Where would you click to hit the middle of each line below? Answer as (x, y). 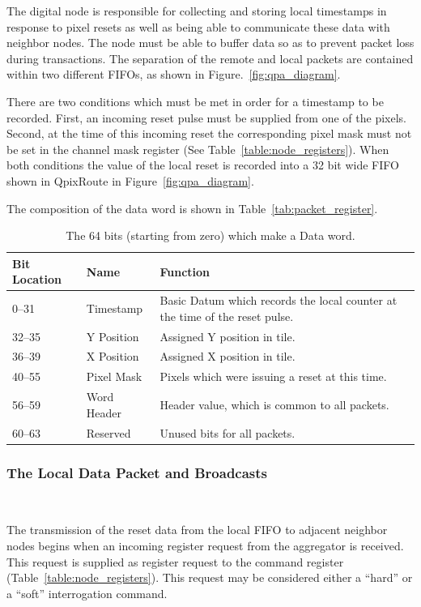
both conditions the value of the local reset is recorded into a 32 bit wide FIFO (203, 165)
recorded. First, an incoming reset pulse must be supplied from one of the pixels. (206, 117)
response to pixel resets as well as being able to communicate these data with (198, 26)
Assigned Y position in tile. (228, 336)
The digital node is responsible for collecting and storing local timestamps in (197, 11)
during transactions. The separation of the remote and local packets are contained (210, 58)
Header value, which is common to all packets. (274, 404)
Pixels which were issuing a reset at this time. (273, 376)
